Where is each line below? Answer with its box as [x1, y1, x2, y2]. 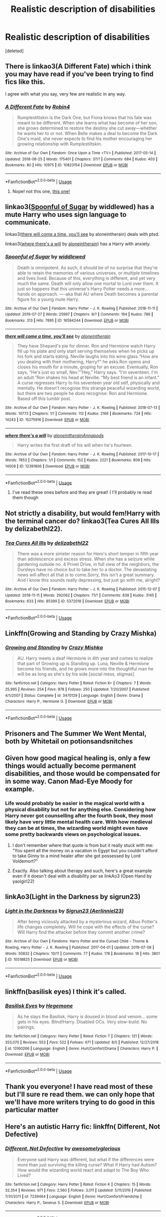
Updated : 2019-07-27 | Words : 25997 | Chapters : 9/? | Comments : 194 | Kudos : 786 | [5, 312, 153, 317]
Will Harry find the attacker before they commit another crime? [17, 929, 145, 935]
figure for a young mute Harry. [17, 296, 80, 302]
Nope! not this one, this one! [12, 188, 70, 194]
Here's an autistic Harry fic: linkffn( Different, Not [5, 1123, 161, 1131]
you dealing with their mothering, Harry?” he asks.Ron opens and [17, 358, 150, 364]
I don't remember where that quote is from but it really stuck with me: [12, 842, 154, 848]
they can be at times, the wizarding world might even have [5, 825, 148, 832]
